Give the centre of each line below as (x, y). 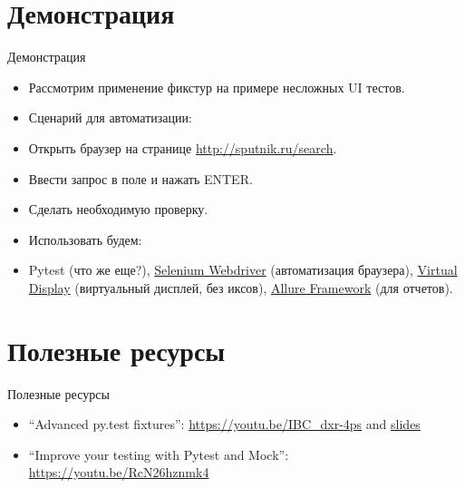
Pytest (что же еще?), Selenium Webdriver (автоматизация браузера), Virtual (243, 270)
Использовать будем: (85, 239)
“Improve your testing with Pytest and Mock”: (159, 454)
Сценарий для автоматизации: (110, 117)
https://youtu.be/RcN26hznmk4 (119, 472)
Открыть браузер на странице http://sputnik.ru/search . (183, 147)
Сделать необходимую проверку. (118, 209)
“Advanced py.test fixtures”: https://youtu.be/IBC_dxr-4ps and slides (224, 424)
